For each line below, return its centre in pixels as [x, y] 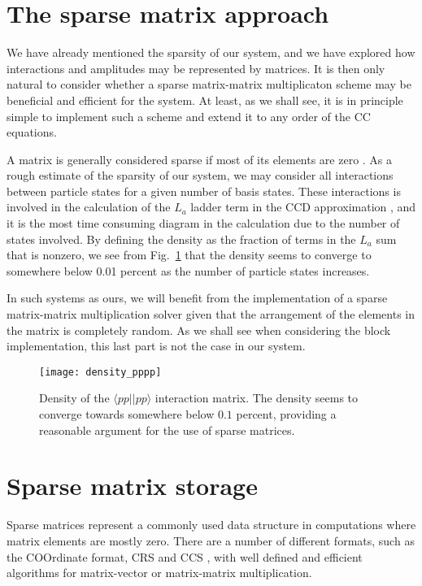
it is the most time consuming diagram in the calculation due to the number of [203, 223]
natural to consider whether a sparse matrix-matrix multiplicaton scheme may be [209, 84]
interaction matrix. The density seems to [257, 398]
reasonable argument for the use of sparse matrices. [167, 430]
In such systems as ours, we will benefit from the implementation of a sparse [197, 298]
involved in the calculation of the [89, 207]
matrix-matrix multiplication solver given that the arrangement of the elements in [211, 314]
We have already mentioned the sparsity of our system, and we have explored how [211, 52]
